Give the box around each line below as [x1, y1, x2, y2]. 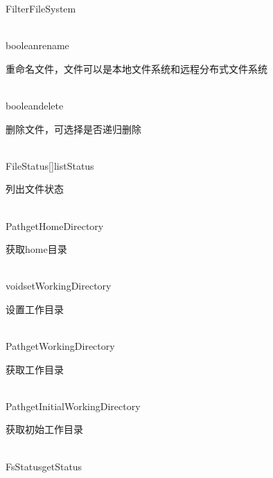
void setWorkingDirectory [6, 278, 112, 293]
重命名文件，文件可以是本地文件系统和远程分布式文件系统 [6, 61, 267, 76]
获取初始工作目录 [6, 422, 83, 436]
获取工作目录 [6, 362, 64, 376]
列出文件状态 [6, 182, 64, 196]
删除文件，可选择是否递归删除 [6, 121, 141, 136]
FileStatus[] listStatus [6, 158, 94, 172]
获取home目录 [6, 242, 67, 256]
